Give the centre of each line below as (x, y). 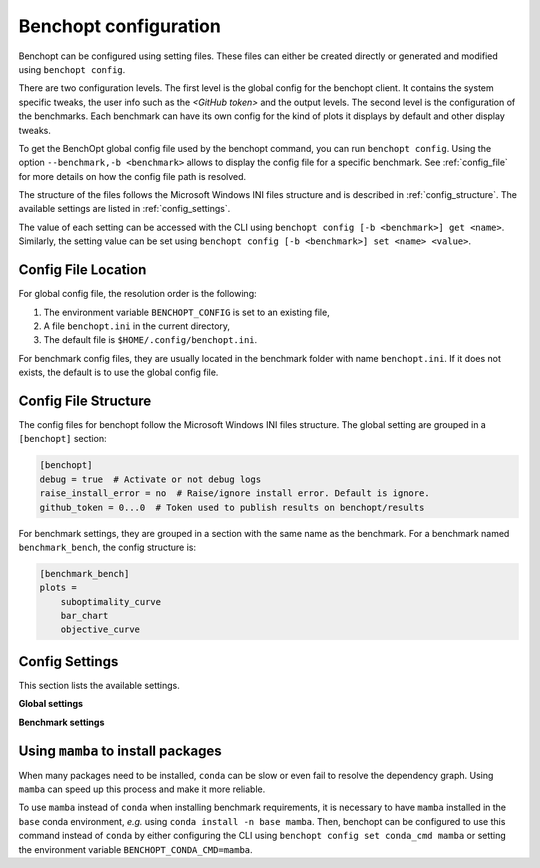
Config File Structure (85, 400)
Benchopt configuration (120, 26)
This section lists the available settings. (99, 685)
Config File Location (82, 270)
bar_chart (84, 616)
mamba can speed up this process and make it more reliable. (142, 789)
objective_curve (100, 629)
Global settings (51, 704)
